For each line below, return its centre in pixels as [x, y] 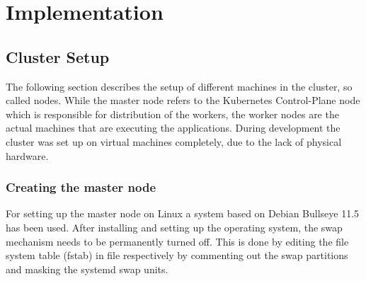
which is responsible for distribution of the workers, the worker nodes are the [172, 114]
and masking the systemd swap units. [87, 269]
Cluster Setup [58, 56]
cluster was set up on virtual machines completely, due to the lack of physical [174, 141]
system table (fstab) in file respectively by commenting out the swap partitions [177, 255]
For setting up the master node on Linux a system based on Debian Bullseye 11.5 [183, 213]
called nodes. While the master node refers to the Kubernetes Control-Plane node [183, 100]
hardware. [27, 155]
